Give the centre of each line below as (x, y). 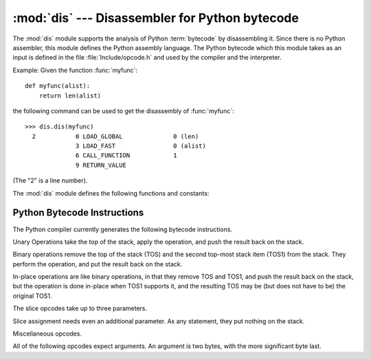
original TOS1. (32, 296)
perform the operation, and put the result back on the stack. (98, 264)
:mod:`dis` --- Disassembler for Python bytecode (156, 18)
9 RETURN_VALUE (101, 165)
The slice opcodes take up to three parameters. (80, 308)
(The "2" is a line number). (50, 181)
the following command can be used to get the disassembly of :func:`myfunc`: (123, 111)
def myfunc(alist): (58, 86)
